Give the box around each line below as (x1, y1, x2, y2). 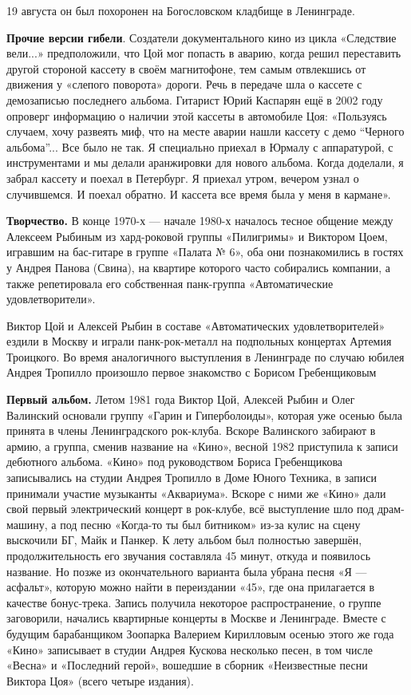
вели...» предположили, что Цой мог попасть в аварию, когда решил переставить (6, 45, 401, 61)
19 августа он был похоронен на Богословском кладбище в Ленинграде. (6, 2, 355, 18)
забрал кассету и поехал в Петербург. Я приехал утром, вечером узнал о (6, 169, 359, 186)
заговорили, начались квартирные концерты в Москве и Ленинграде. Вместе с (6, 610, 386, 626)
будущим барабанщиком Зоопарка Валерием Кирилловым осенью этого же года (6, 625, 394, 642)
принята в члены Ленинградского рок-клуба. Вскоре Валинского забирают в (6, 422, 376, 439)
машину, (6, 515, 48, 532)
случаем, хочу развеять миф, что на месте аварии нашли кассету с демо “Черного (6, 123, 405, 140)
